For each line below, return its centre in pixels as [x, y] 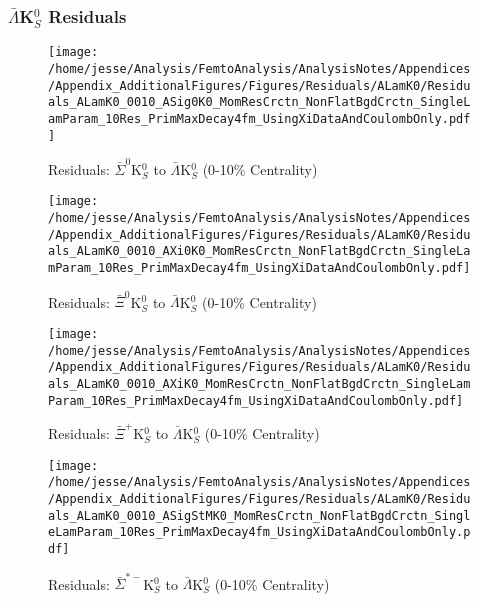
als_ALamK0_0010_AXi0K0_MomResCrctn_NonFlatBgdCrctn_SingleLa [259, 251]
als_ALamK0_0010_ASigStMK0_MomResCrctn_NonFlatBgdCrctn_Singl [259, 515]
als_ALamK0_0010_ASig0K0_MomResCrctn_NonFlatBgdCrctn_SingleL [259, 102]
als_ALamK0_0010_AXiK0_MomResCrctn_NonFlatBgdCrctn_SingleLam [259, 384]
